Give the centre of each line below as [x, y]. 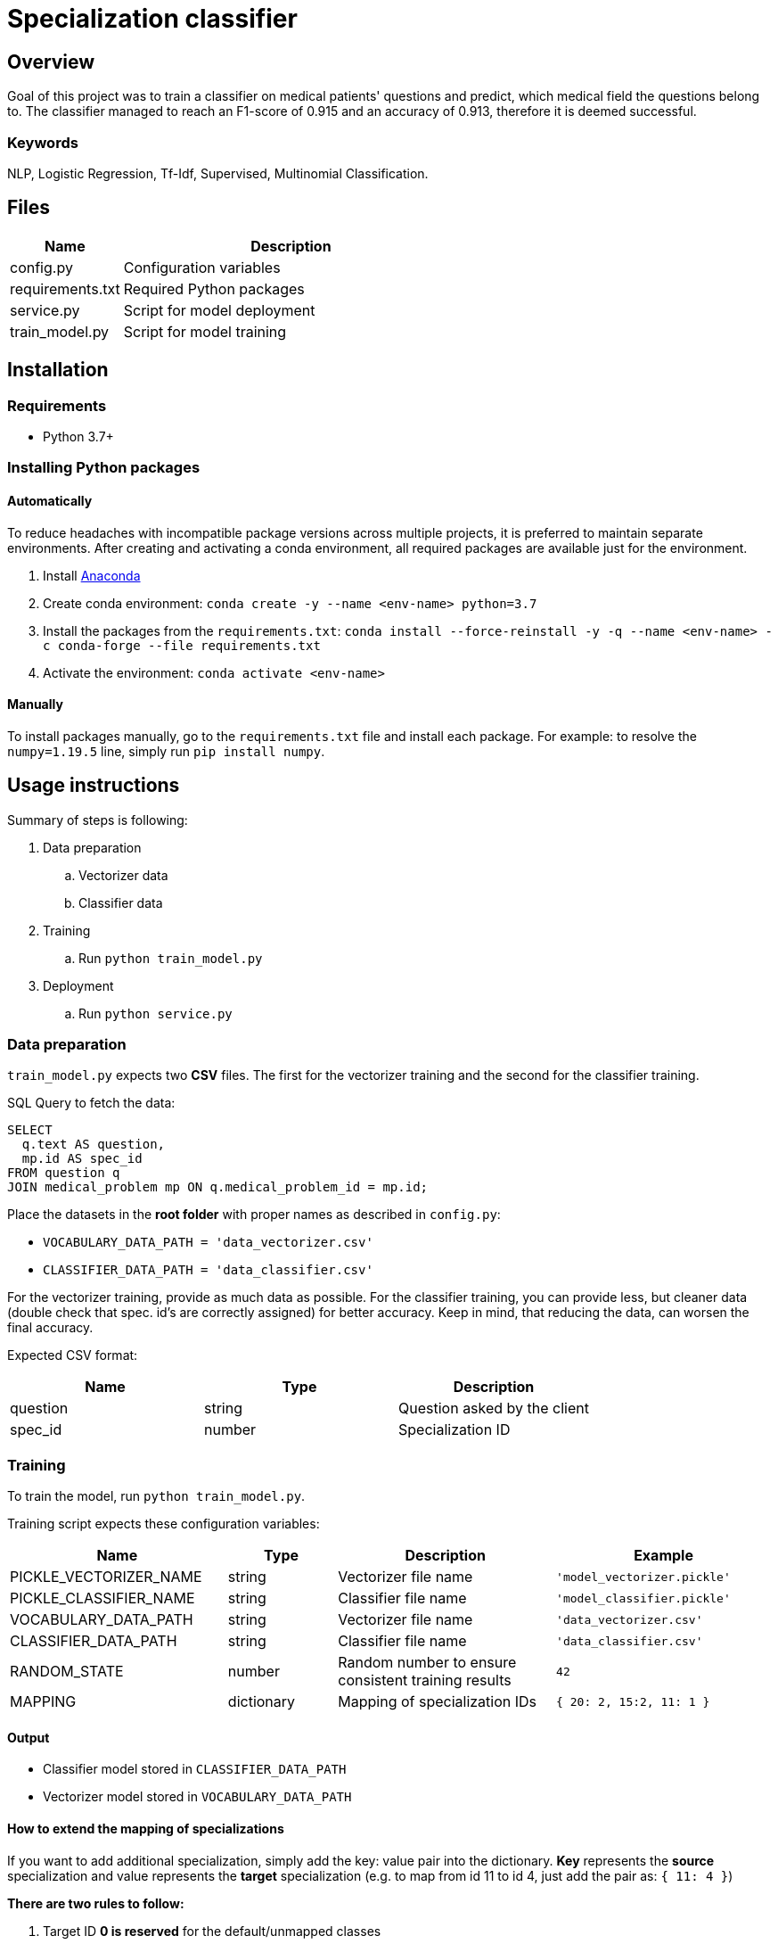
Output [29, 1737]
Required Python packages [214, 288]
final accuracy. [50, 1328]
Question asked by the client [494, 1409]
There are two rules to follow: [96, 1903]
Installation [58, 370]
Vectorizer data [123, 875]
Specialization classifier [152, 19]
